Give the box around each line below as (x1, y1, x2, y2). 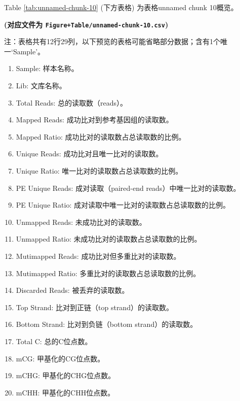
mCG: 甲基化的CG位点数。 (16, 353, 105, 363)
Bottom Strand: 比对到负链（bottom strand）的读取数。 (16, 319, 197, 329)
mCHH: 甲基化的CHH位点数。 (16, 387, 115, 397)
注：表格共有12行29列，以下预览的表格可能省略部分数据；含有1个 (4, 36, 220, 47)
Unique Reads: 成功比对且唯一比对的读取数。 (16, 148, 163, 159)
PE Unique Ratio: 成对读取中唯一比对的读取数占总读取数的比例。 (16, 199, 230, 210)
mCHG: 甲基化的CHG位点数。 (16, 370, 115, 381)
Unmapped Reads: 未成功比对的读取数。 (16, 216, 146, 227)
